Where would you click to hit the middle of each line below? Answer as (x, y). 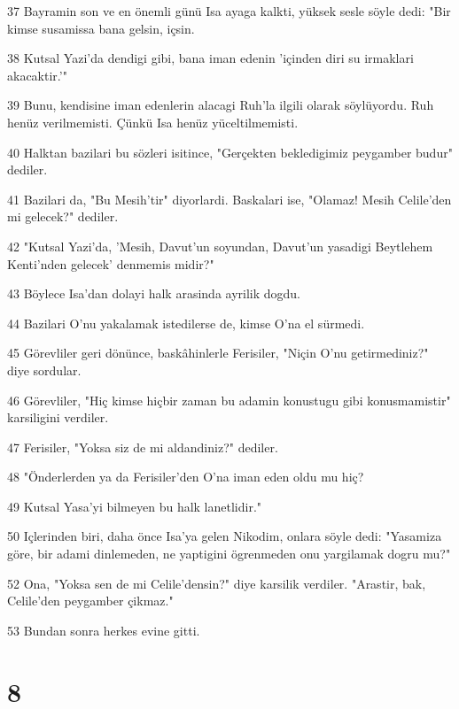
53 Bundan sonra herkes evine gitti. (104, 630)
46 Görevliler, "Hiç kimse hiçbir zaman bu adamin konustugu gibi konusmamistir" (229, 400)
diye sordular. (44, 370)
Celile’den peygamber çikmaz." (90, 601)
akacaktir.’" (37, 75)
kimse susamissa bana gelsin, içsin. (101, 28)
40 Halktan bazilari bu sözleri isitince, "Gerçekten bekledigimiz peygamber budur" (230, 152)
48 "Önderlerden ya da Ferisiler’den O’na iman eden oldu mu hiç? (186, 477)
